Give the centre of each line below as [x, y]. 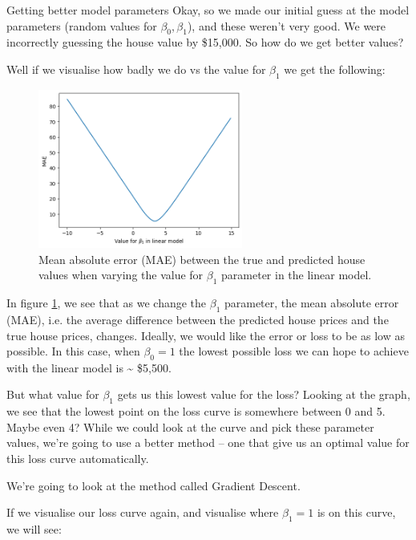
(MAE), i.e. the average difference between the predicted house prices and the [198, 319]
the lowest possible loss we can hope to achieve [294, 351]
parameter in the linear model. [297, 275]
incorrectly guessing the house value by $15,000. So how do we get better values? [205, 42]
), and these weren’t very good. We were [287, 25]
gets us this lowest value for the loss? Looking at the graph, [264, 394]
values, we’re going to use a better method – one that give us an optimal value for [208, 443]
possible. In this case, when [73, 351]
